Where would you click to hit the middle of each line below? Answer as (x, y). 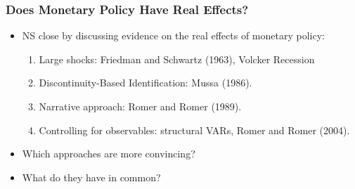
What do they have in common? (91, 177)
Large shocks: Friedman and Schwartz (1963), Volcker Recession (177, 59)
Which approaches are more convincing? (109, 154)
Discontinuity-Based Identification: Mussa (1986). (146, 83)
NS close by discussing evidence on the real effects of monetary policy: (173, 35)
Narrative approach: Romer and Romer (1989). (140, 106)
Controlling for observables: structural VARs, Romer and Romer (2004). (194, 130)
